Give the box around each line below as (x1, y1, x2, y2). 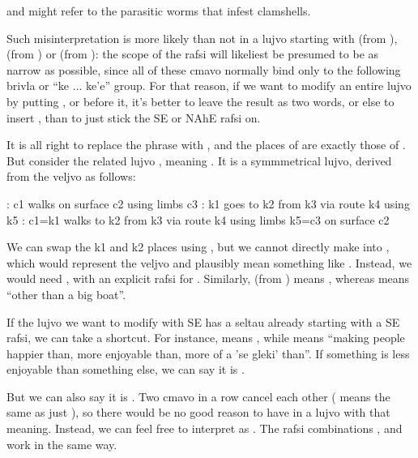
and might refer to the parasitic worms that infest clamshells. (6, 2, 311, 19)
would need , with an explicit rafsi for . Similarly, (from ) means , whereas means (6, 270, 410, 287)
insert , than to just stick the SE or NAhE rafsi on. (6, 109, 261, 126)
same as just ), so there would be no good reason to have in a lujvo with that (6, 404, 390, 421)
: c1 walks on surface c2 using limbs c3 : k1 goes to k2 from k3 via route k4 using (6, 195, 410, 212)
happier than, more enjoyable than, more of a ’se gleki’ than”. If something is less (6, 345, 410, 362)
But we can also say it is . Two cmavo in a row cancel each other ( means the (6, 387, 390, 404)
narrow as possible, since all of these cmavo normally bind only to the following (6, 61, 401, 78)
